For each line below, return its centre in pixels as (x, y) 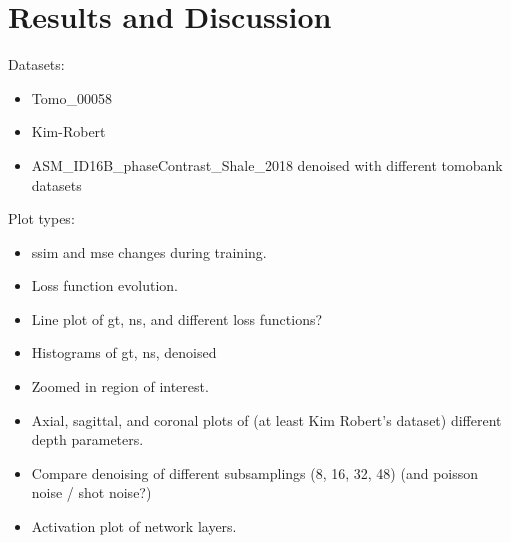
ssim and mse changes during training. (149, 251)
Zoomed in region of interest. (120, 386)
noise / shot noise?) (91, 492)
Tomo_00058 (71, 97)
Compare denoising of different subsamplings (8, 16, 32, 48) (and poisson (255, 472)
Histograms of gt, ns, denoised (124, 352)
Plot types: (41, 218)
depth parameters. (87, 439)
